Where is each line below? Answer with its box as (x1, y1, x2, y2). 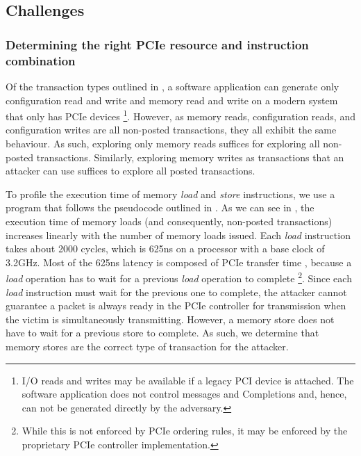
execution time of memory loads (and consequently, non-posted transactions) (6, 213, 333, 228)
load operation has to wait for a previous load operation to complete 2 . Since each (6, 269, 352, 285)
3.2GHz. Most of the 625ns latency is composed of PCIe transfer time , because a (6, 254, 352, 269)
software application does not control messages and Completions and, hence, (22, 386, 347, 401)
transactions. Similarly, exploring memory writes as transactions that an (36, 149, 344, 164)
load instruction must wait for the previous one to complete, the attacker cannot (6, 284, 347, 299)
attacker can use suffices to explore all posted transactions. (6, 163, 255, 178)
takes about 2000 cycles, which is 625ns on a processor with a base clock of (6, 241, 325, 256)
